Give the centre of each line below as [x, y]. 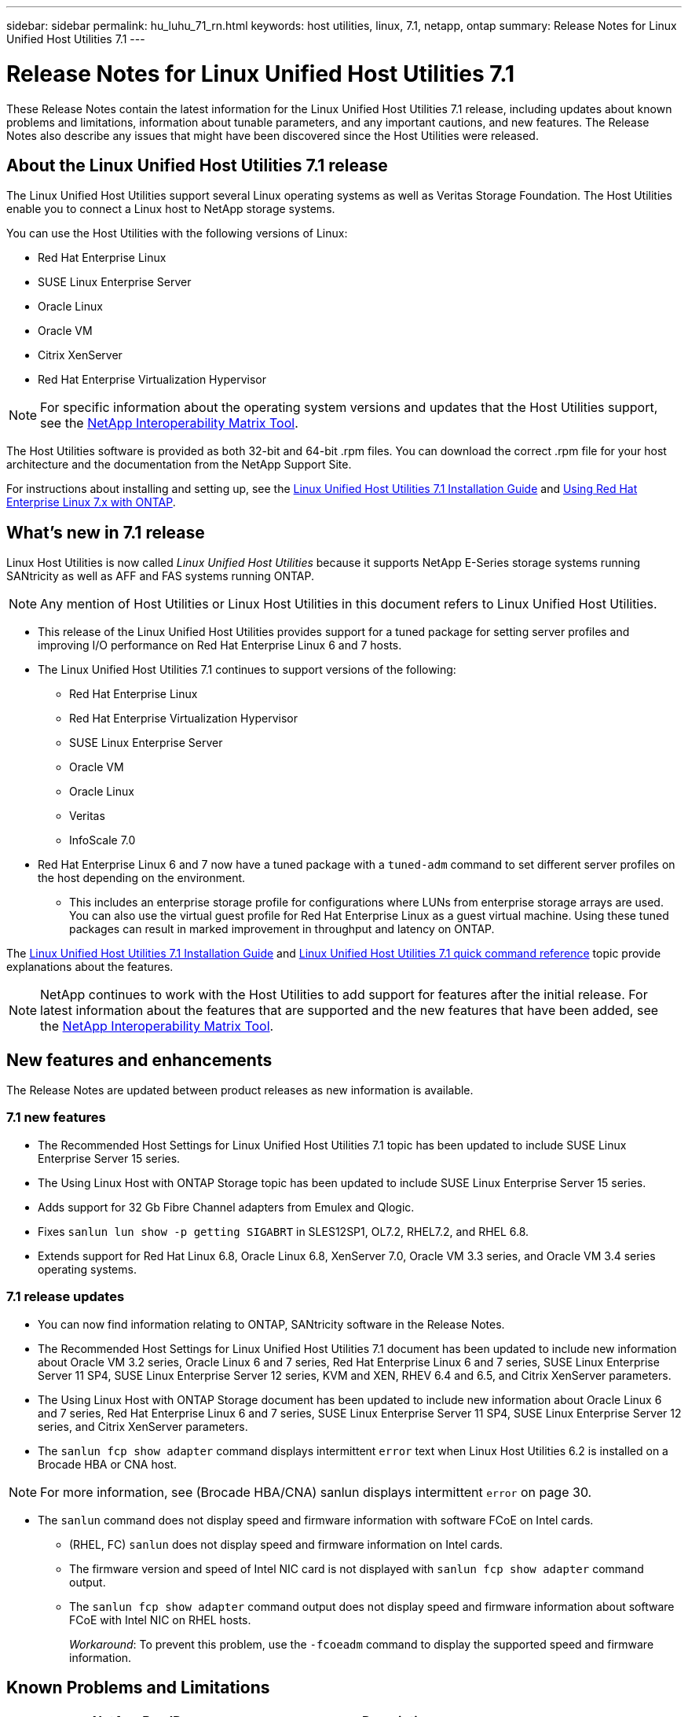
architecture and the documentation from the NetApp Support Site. [179, 465]
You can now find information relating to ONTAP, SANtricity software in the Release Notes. [271, 1324]
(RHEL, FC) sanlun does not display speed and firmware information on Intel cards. [286, 1544]
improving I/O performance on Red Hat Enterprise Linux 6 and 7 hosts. [220, 645]
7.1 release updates [66, 1297]
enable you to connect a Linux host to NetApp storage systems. [171, 209]
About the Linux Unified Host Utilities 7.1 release [197, 165]
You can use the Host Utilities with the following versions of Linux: [177, 233]
